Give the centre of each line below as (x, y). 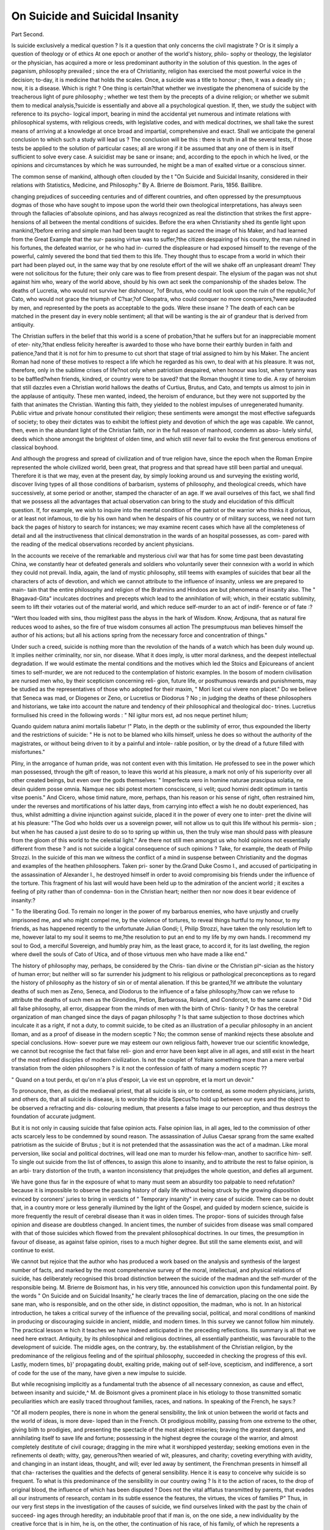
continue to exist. (33, 1250)
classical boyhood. (35, 447)
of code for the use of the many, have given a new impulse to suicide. (99, 1373)
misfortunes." (28, 752)
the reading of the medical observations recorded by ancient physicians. (103, 544)
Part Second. (28, 34)
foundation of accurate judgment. (53, 1116)
